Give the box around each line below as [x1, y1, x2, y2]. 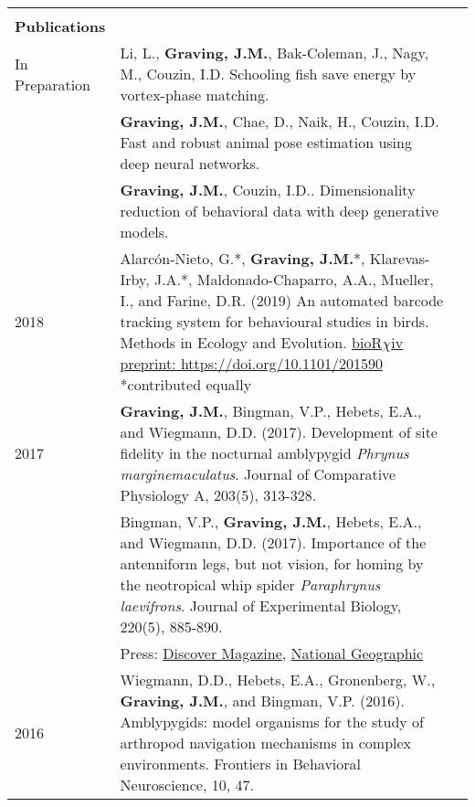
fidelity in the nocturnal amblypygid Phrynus [120, 442, 409, 463]
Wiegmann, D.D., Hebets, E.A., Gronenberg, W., [120, 669, 436, 690]
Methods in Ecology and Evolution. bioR [120, 332, 383, 353]
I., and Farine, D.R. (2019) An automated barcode [120, 290, 444, 311]
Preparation [15, 73, 91, 95]
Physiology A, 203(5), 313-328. [120, 484, 317, 505]
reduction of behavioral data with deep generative [120, 200, 439, 221]
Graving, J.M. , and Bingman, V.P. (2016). [120, 690, 405, 711]
